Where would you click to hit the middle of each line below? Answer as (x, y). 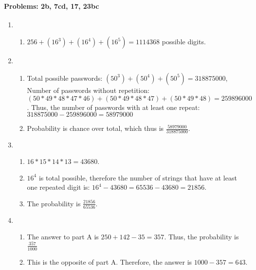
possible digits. (184, 42)
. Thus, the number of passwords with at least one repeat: (113, 107)
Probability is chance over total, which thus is (95, 128)
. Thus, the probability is (201, 236)
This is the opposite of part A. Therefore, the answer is (110, 261)
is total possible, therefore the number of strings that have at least (138, 177)
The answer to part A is (63, 236)
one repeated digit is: (58, 187)
